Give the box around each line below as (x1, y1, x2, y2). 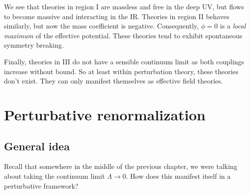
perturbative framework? (4, 180, 79, 191)
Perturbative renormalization (4, 104, 206, 124)
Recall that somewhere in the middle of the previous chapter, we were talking (4, 161, 237, 171)
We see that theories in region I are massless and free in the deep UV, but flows (4, 1, 244, 11)
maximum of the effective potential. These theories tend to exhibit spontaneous (4, 30, 243, 40)
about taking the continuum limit (4, 170, 105, 181)
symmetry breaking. (4, 40, 64, 50)
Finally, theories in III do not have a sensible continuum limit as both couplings (4, 56, 245, 66)
